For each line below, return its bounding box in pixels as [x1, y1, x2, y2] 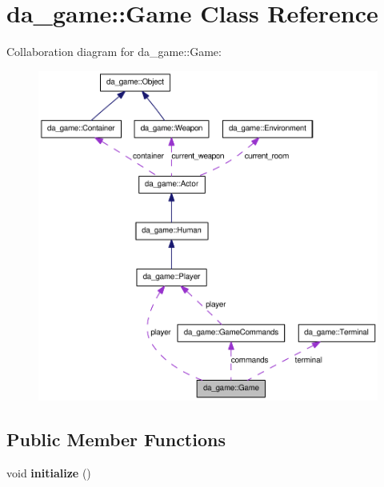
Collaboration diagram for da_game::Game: [6, 43, 222, 60]
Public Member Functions [6, 427, 226, 452]
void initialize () [6, 464, 91, 481]
